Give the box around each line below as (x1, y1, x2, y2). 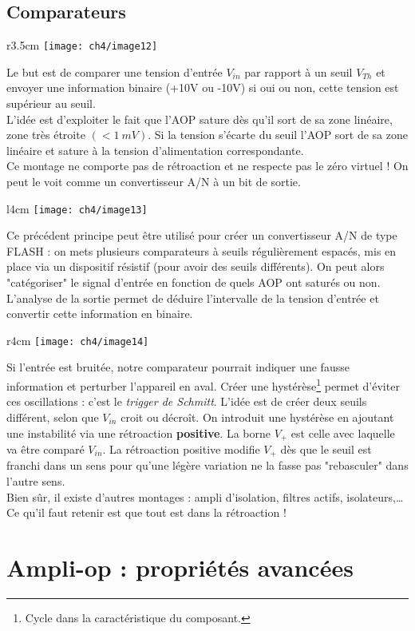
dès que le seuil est (280, 440, 372, 457)
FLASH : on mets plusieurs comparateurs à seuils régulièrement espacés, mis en (6, 242, 397, 259)
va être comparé (6, 440, 85, 457)
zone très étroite (6, 126, 85, 143)
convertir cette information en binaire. (6, 305, 193, 322)
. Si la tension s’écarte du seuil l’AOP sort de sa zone (148, 126, 409, 143)
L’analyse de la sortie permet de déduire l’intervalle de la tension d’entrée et (6, 289, 379, 306)
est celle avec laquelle (290, 424, 395, 441)
